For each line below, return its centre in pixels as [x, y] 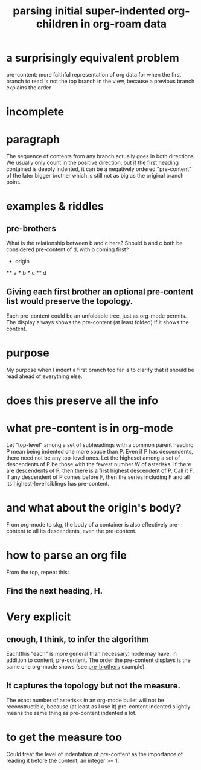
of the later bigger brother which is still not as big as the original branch [95, 176]
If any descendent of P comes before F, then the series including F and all [98, 477]
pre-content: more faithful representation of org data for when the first [94, 74]
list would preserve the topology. [70, 301]
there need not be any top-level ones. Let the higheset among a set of [93, 458]
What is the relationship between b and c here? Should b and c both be [94, 243]
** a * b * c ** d [26, 273]
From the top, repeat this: [38, 572]
